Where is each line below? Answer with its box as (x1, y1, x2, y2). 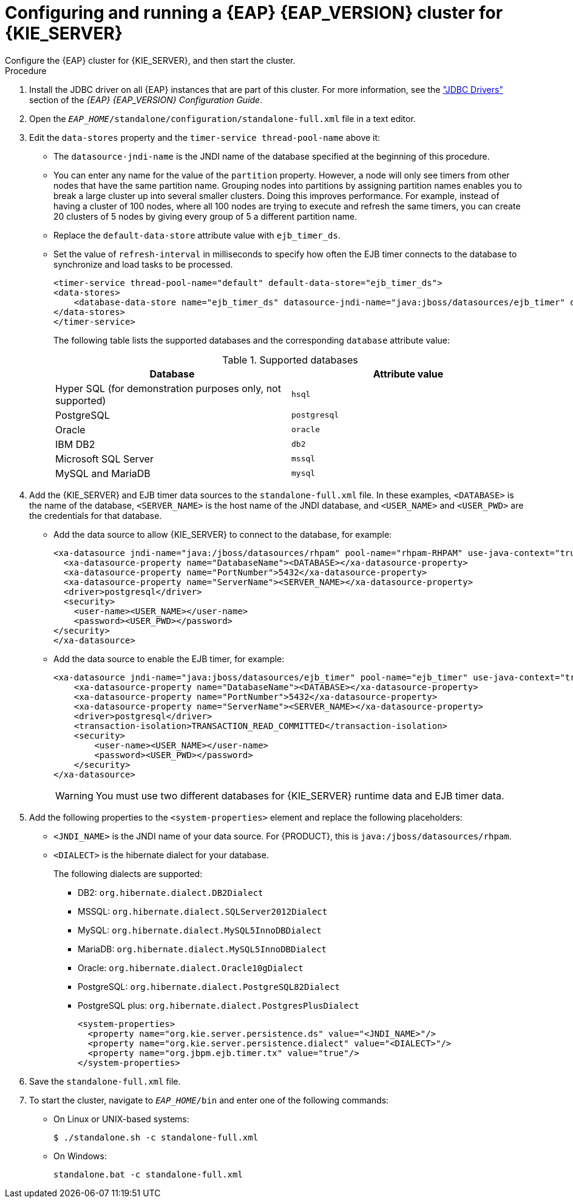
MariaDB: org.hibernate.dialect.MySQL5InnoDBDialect (78, 943, 327, 954)
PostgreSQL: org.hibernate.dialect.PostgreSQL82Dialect (78, 981, 341, 992)
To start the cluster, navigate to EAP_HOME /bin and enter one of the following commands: (29, 1094, 389, 1105)
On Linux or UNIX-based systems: (53, 1113, 189, 1124)
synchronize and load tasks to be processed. (53, 259, 233, 269)
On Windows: (53, 1150, 107, 1161)
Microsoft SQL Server (55, 452, 154, 465)
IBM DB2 (55, 438, 95, 450)
